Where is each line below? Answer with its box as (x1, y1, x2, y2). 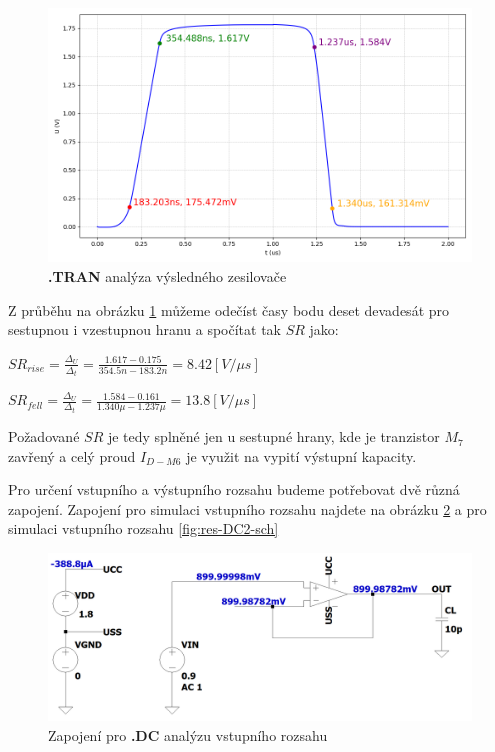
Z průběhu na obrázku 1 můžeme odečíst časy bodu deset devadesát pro (8, 299, 450, 320)
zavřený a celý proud (8, 445, 136, 466)
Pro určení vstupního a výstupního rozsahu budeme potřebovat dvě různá (8, 479, 460, 500)
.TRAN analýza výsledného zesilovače (48, 265, 287, 286)
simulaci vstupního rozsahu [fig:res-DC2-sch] (8, 518, 279, 539)
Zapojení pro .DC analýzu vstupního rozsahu (48, 724, 328, 745)
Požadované (8, 426, 80, 447)
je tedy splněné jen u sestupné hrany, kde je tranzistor (107, 426, 440, 447)
